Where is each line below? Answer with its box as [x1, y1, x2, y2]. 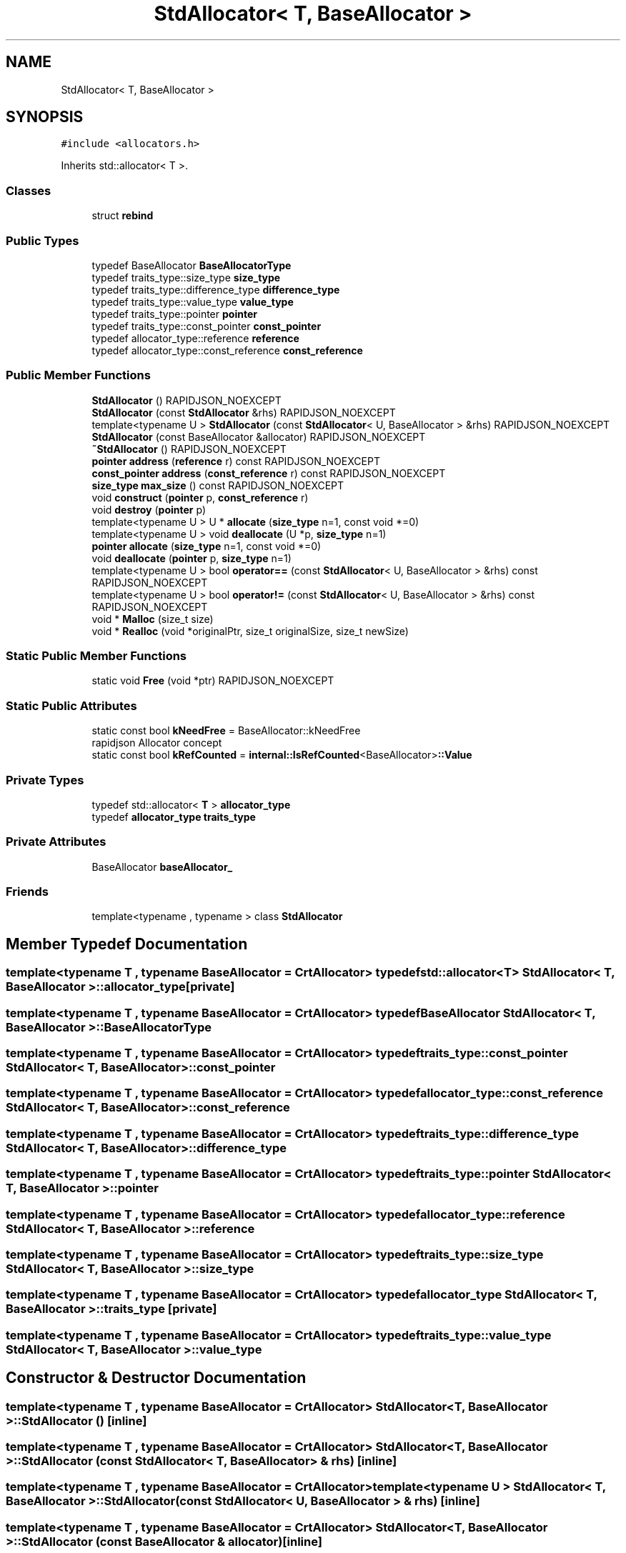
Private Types [6, 772, 84, 787]
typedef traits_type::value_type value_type [91, 295, 294, 308]
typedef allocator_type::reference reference [91, 331, 299, 344]
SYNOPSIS [6, 108, 84, 126]
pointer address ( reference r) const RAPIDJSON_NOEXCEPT [91, 454, 380, 467]
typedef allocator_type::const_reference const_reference [91, 344, 363, 356]
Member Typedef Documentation [6, 934, 248, 953]
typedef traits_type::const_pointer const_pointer [91, 319, 322, 332]
